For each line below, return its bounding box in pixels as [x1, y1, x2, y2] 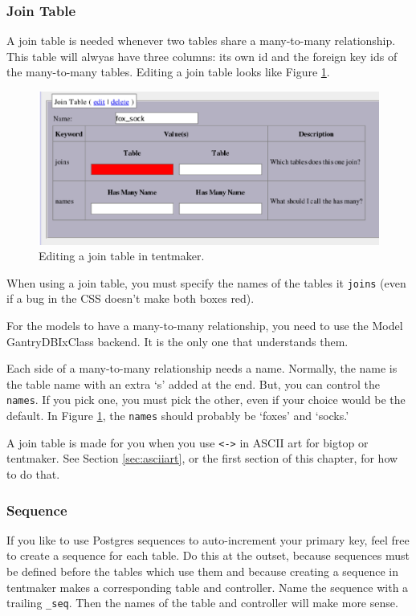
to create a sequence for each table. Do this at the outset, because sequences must [6, 547, 410, 564]
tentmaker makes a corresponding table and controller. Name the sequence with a [6, 578, 409, 595]
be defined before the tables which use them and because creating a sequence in [6, 563, 399, 580]
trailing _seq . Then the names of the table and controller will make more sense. [6, 594, 398, 611]
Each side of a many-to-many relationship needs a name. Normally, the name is [6, 360, 398, 377]
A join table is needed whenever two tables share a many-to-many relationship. [6, 32, 396, 49]
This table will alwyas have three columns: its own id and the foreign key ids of [6, 47, 398, 64]
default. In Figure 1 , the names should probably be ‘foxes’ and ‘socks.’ [6, 407, 349, 424]
